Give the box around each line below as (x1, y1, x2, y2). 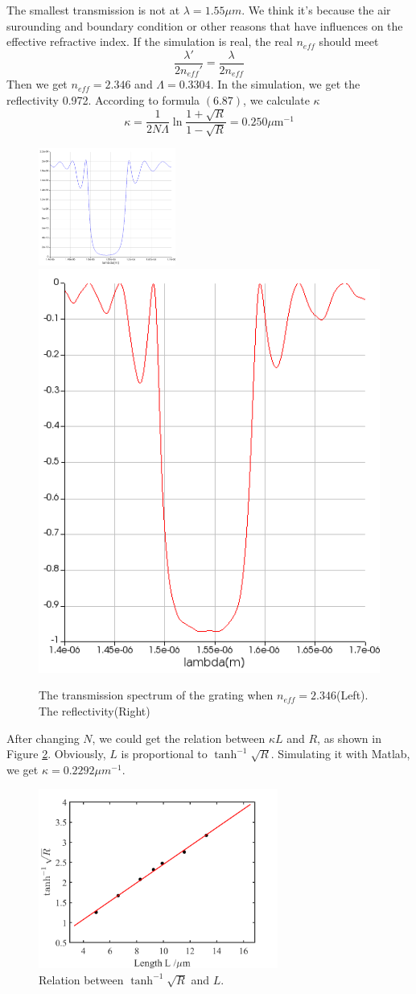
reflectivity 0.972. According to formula (6, 91, 200, 108)
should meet (319, 33, 379, 50)
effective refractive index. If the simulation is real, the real (6, 33, 293, 50)
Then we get (6, 76, 68, 93)
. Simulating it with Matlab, (270, 745, 410, 762)
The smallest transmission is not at (6, 2, 180, 18)
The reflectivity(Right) (39, 703, 150, 720)
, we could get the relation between (92, 729, 266, 746)
